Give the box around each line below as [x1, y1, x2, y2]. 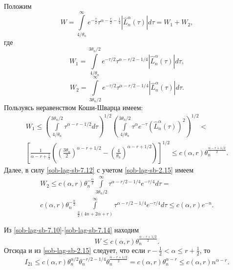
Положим [4, 1, 32, 11]
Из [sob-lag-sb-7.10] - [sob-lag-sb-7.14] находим [4, 225, 139, 235]
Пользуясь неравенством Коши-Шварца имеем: [4, 102, 143, 112]
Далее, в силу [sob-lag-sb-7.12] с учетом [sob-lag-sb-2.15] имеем [4, 164, 194, 174]
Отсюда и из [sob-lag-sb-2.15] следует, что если [4, 245, 145, 255]
